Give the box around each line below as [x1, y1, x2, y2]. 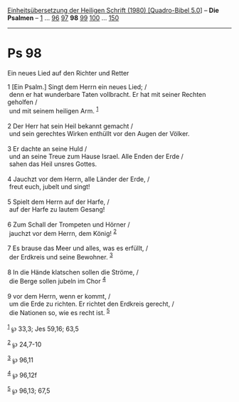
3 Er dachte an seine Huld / [7, 144, 87, 153]
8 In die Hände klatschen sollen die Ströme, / [7, 267, 139, 277]
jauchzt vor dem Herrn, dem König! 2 [9, 227, 117, 237]
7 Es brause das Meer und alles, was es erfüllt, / [7, 244, 149, 252]
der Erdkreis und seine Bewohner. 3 [9, 252, 113, 261]
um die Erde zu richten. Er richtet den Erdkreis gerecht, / [9, 299, 174, 308]
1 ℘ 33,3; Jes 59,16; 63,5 [7, 324, 80, 333]
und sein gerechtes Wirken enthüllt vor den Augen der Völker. [9, 129, 190, 138]
